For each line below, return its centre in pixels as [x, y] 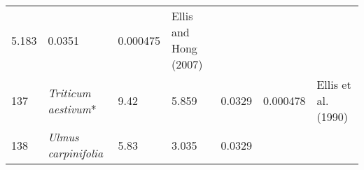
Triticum [69, 92]
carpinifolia [76, 153]
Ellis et [334, 84]
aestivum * [72, 108]
